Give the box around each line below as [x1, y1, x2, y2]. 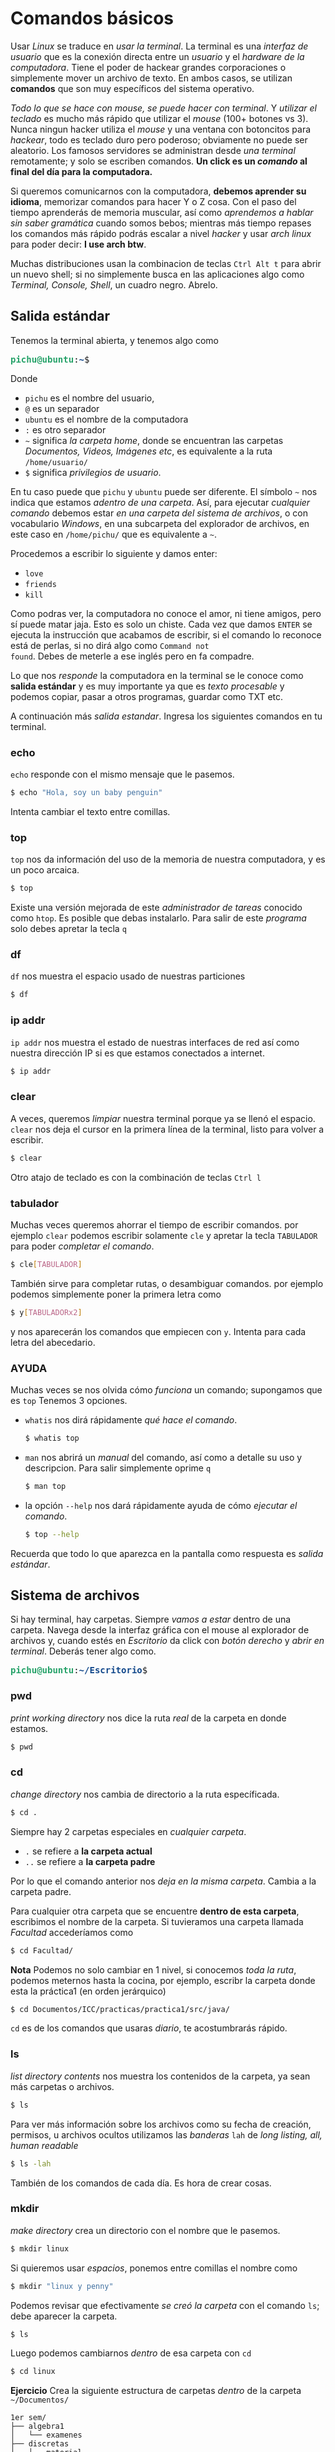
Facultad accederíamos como [10, 1926, 134, 1938]
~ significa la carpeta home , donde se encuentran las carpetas [24, 434, 284, 446]
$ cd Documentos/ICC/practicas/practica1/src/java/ [10, 2004, 230, 2014]
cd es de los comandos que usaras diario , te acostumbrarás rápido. [10, 2022, 288, 2034]
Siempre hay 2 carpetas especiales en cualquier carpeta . [10, 1825, 247, 1837]
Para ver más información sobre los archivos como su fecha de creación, [10, 2118, 312, 2130]
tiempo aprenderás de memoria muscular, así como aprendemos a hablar [10, 206, 314, 218]
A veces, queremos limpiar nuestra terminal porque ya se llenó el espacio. [10, 1112, 316, 1124]
